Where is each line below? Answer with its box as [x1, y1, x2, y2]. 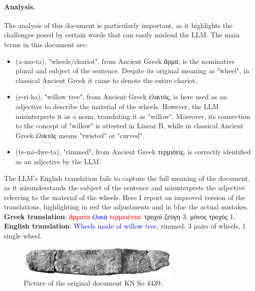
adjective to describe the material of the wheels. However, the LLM [15, 101, 219, 111]
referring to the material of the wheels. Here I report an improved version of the [4, 192, 246, 202]
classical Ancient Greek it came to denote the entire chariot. [15, 75, 197, 85]
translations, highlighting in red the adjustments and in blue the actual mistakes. [4, 202, 249, 212]
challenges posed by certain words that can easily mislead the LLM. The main [4, 29, 240, 40]
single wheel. [4, 231, 42, 241]
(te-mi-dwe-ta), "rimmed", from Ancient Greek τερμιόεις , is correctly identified [15, 146, 251, 157]
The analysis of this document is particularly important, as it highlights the [4, 20, 233, 30]
